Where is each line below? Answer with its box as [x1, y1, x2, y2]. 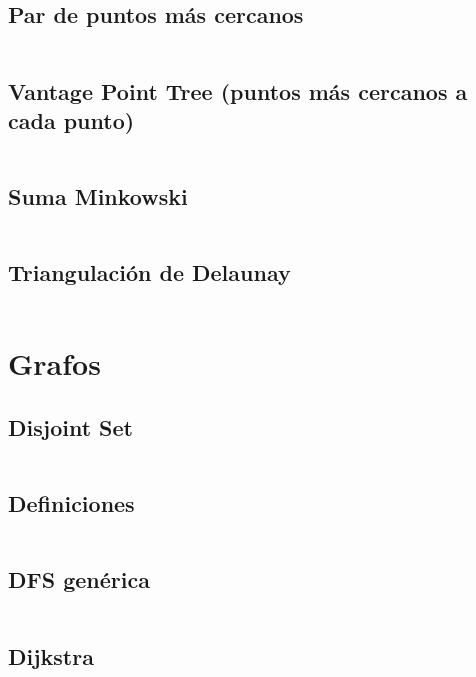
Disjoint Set [8, 411, 133, 442]
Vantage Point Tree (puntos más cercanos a [8, 75, 468, 106]
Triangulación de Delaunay [8, 257, 291, 288]
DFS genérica [8, 564, 150, 595]
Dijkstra [8, 640, 94, 671]
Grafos [8, 343, 101, 384]
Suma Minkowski [8, 181, 188, 212]
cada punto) [8, 104, 135, 135]
